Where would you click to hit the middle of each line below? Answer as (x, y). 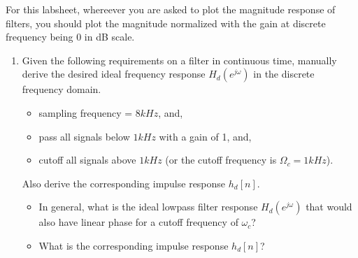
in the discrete (284, 74)
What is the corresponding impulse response (134, 245)
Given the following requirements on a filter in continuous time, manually (179, 60)
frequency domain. (62, 89)
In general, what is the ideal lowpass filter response (148, 207)
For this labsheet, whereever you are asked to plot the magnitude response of (171, 9)
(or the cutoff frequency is (221, 160)
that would (329, 207)
